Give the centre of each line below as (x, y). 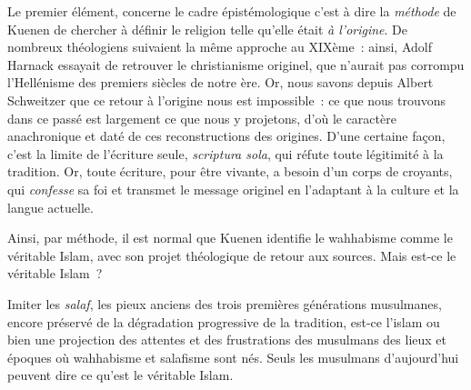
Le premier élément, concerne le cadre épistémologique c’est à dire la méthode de (232, 11)
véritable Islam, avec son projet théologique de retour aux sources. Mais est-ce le (232, 255)
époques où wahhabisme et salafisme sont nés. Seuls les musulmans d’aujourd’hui (233, 357)
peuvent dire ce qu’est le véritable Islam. (120, 375)
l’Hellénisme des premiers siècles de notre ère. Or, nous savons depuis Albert (220, 82)
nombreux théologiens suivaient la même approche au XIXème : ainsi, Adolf (220, 47)
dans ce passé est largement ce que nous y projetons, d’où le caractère (202, 118)
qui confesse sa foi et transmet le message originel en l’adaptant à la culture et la (233, 189)
